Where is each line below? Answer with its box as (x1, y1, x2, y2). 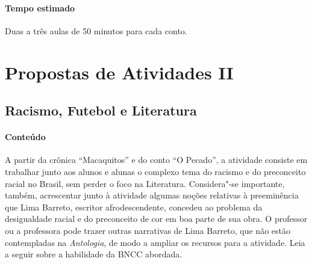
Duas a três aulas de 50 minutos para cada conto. (5, 24, 187, 37)
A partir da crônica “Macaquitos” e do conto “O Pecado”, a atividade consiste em (5, 153, 308, 166)
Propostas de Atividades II (5, 60, 234, 84)
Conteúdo (5, 130, 46, 143)
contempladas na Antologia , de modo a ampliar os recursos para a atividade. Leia (5, 236, 305, 248)
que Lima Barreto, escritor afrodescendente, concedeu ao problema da (5, 200, 263, 213)
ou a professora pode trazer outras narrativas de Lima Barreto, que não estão (5, 224, 290, 236)
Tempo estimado (5, 1, 75, 14)
